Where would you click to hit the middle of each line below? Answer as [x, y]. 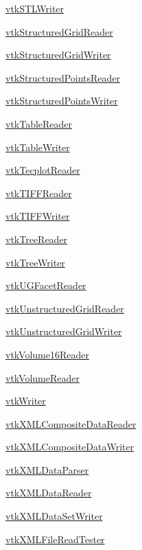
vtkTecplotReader [43, 170]
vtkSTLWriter [35, 8]
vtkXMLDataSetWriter [54, 516]
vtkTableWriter [38, 147]
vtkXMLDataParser [47, 469]
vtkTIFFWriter [38, 216]
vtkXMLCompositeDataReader [71, 423]
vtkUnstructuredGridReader [65, 308]
